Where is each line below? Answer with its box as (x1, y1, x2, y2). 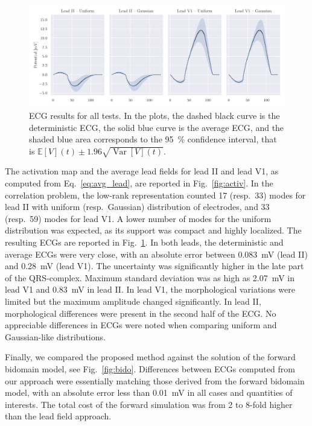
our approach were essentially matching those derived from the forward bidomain (5, 374, 305, 387)
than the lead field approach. (5, 410, 112, 422)
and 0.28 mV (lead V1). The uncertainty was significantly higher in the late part (5, 259, 304, 272)
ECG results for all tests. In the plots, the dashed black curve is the (29, 109, 280, 121)
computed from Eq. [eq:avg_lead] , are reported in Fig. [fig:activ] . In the (5, 177, 273, 189)
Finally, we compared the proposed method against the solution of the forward (5, 351, 296, 363)
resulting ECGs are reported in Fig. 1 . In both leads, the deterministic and (5, 236, 284, 249)
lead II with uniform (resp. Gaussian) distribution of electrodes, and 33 (5, 200, 270, 213)
